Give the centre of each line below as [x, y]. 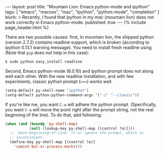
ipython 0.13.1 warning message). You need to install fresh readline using [79, 47]
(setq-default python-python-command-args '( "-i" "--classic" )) [72, 95]
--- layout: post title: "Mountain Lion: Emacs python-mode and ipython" [77, 7]
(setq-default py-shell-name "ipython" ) [47, 90]
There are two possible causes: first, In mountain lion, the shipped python [80, 37]
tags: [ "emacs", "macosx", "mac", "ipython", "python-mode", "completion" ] [82, 12]
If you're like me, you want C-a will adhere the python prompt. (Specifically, [81, 104]
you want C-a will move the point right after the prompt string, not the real [79, 109]
